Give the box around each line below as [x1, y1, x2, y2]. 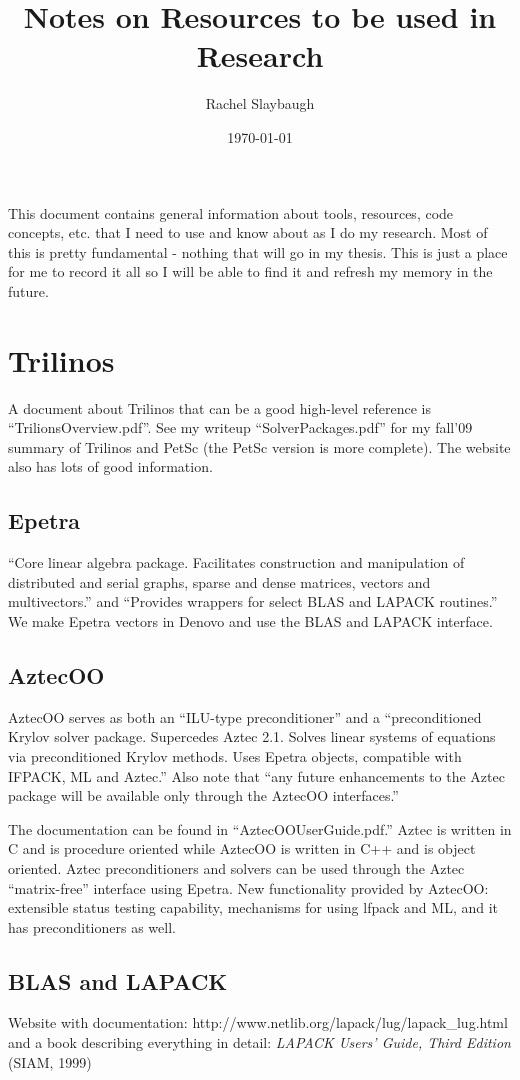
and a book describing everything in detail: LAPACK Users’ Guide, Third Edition [8, 1032, 511, 1053]
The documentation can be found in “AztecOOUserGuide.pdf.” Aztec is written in [8, 818, 512, 839]
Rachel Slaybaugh [205, 93, 315, 114]
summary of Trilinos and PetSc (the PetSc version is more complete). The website [8, 436, 511, 457]
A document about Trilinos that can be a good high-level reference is [8, 397, 431, 418]
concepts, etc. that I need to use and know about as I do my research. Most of [8, 222, 488, 243]
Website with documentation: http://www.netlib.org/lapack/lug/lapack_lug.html [8, 1012, 508, 1033]
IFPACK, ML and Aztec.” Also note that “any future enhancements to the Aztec [8, 765, 505, 786]
